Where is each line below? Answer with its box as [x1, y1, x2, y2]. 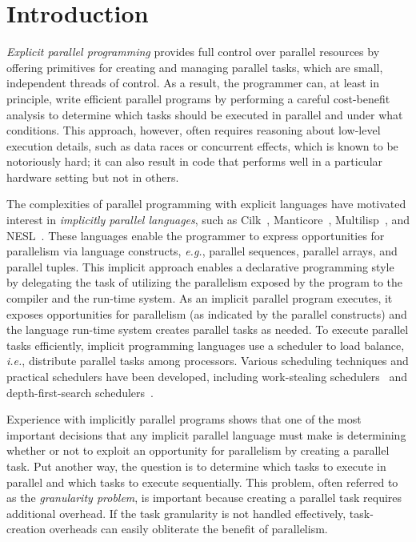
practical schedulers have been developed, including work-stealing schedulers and [6, 368, 408, 384]
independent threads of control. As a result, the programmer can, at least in [6, 74, 380, 91]
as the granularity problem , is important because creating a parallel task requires [6, 489, 402, 506]
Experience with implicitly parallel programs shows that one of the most [6, 411, 362, 428]
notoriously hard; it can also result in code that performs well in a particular [6, 153, 383, 170]
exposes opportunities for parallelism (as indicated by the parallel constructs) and [6, 305, 407, 322]
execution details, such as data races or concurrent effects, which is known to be [6, 137, 398, 154]
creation [6, 520, 46, 537]
